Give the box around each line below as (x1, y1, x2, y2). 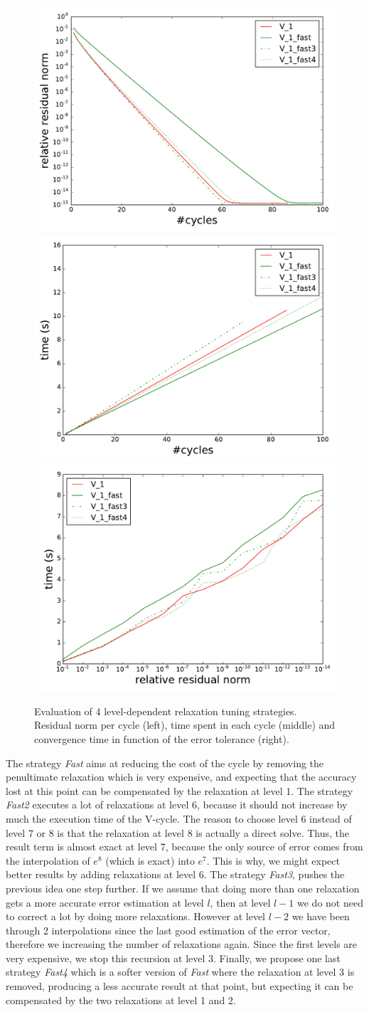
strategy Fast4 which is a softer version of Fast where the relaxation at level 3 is (6, 964, 355, 979)
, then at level (210, 895, 271, 910)
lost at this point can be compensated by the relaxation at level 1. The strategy (6, 783, 353, 798)
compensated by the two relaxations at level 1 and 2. (6, 992, 236, 1007)
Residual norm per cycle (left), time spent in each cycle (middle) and (34, 717, 336, 732)
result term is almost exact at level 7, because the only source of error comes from (6, 839, 363, 854)
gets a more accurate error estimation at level (6, 895, 204, 910)
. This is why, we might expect (206, 853, 340, 868)
